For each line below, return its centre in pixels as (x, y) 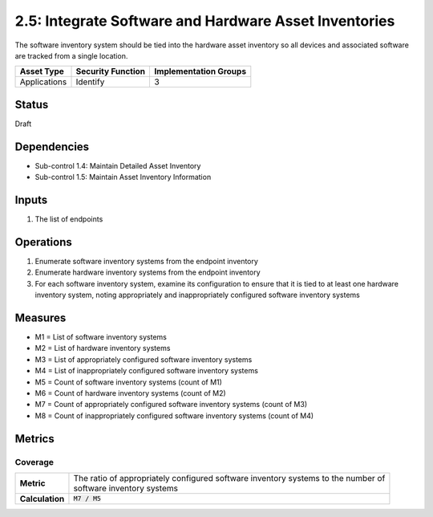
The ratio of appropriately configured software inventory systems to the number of (229, 478)
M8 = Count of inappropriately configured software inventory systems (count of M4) (174, 415)
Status (32, 104)
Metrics (35, 439)
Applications (43, 82)
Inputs (31, 199)
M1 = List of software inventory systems (101, 337)
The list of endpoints (69, 219)
